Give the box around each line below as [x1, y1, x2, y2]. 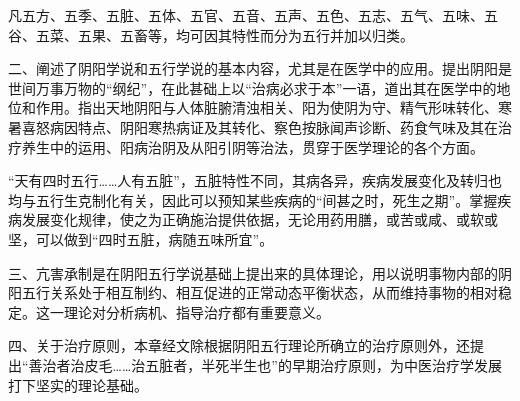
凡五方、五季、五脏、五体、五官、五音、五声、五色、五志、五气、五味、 [8, 5, 484, 25]
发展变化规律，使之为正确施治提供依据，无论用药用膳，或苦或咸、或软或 [21, 209, 498, 230]
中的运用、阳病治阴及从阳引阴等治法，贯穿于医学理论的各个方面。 [49, 136, 484, 157]
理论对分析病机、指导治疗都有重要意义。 [63, 301, 330, 322]
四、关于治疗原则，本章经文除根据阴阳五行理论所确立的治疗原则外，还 [8, 335, 470, 356]
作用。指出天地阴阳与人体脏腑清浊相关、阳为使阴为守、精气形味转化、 [35, 97, 498, 118]
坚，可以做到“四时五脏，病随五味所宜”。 [8, 228, 274, 249]
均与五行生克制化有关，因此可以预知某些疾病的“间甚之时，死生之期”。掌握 [8, 189, 498, 210]
